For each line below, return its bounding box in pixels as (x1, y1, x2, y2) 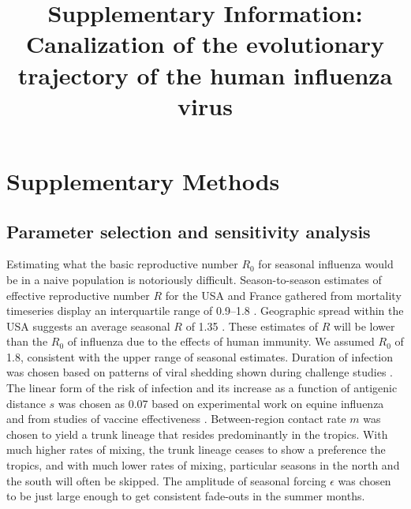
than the (6, 333, 48, 350)
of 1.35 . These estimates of (185, 317, 319, 334)
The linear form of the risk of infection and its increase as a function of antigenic (6, 380, 398, 396)
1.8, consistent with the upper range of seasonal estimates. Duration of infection (6, 348, 393, 365)
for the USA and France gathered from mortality (165, 286, 402, 303)
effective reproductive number (6, 286, 150, 303)
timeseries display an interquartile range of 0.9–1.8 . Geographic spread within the (6, 302, 404, 319)
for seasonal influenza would (258, 256, 394, 272)
